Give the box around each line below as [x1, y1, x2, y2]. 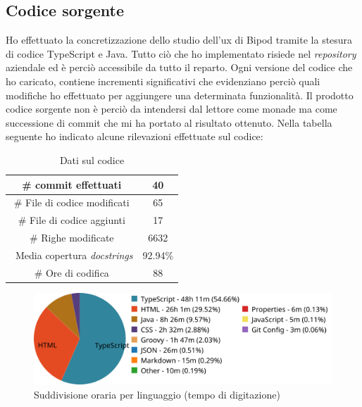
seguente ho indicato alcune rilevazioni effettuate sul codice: [6, 129, 263, 144]
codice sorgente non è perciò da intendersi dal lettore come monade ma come [6, 101, 337, 116]
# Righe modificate [29, 230, 114, 245]
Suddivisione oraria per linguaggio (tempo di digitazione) [34, 387, 280, 402]
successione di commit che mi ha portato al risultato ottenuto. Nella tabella [6, 115, 332, 130]
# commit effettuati [22, 177, 122, 192]
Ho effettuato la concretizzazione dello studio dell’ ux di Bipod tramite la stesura [6, 32, 353, 47]
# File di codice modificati [13, 195, 130, 210]
